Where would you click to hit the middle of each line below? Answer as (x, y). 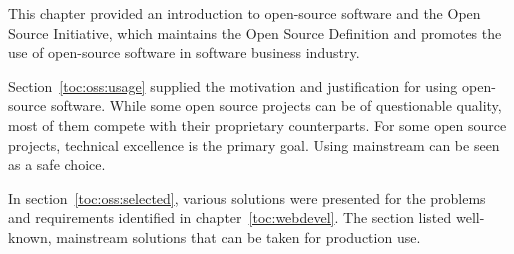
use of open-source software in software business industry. (184, 52)
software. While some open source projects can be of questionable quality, (276, 105)
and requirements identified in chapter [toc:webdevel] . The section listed (230, 217)
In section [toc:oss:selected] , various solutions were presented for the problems (247, 197)
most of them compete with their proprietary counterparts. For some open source (257, 124)
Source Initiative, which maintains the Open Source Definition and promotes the (255, 32)
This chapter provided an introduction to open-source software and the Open (244, 13)
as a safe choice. (57, 164)
